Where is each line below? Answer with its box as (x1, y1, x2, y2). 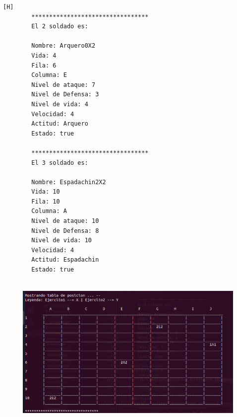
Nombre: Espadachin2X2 (31, 178, 106, 186)
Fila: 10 (31, 198, 60, 205)
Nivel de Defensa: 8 (31, 227, 99, 234)
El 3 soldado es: (31, 159, 88, 166)
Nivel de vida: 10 (31, 237, 92, 244)
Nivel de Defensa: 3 (31, 91, 99, 98)
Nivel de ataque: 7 (31, 81, 96, 88)
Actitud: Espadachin (31, 256, 99, 264)
